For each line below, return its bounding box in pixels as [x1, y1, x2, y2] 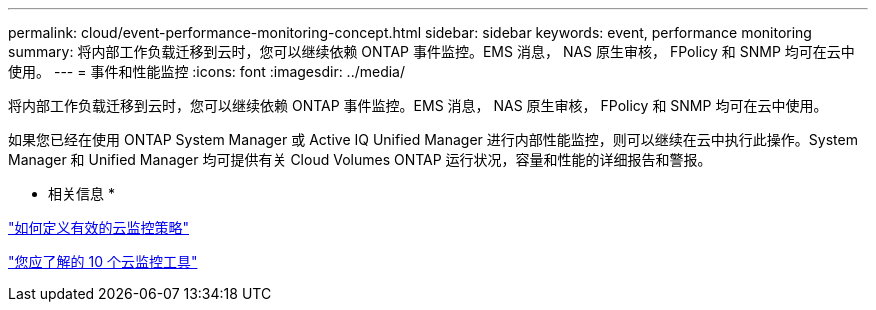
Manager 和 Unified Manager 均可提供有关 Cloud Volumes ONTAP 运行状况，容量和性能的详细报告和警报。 [8, 151, 712, 168]
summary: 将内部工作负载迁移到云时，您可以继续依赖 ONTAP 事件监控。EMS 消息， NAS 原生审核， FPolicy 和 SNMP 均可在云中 [8, 43, 855, 60]
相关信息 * [48, 185, 115, 202]
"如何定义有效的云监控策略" [8, 219, 190, 236]
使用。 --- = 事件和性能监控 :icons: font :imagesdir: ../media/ [8, 63, 406, 80]
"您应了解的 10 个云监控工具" [8, 253, 198, 270]
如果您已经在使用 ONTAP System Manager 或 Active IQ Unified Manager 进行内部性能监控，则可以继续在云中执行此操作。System [8, 131, 858, 148]
